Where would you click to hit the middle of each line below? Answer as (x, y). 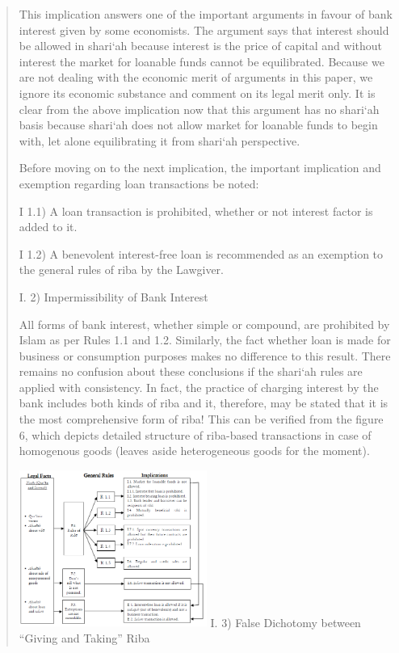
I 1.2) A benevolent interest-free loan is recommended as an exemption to (201, 253)
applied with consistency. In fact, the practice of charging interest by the (199, 387)
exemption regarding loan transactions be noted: (139, 183)
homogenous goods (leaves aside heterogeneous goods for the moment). (194, 451)
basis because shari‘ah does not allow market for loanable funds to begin (198, 125)
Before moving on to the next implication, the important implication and (200, 168)
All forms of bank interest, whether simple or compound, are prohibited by (204, 324)
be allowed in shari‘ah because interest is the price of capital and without (200, 46)
